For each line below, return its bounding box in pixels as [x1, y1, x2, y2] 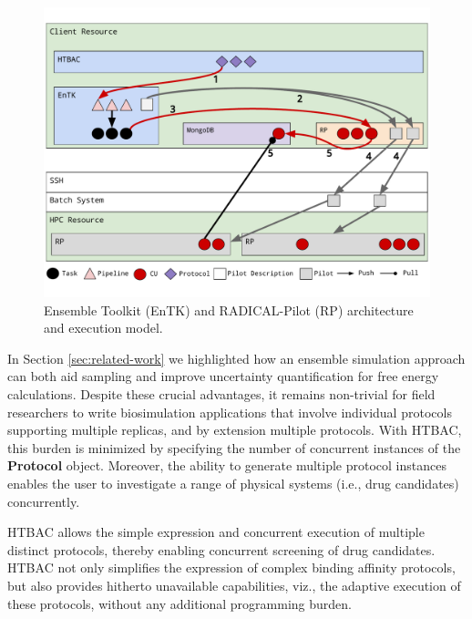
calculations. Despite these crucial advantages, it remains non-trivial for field [7, 384, 436, 403]
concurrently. [7, 491, 80, 511]
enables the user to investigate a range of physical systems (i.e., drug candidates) [7, 473, 459, 492]
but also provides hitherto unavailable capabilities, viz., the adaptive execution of [7, 575, 461, 594]
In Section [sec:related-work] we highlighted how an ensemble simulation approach [7, 348, 466, 367]
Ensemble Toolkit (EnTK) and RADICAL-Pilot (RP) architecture [44, 300, 414, 319]
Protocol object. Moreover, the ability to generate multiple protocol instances [7, 456, 446, 475]
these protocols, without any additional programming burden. [7, 593, 352, 613]
